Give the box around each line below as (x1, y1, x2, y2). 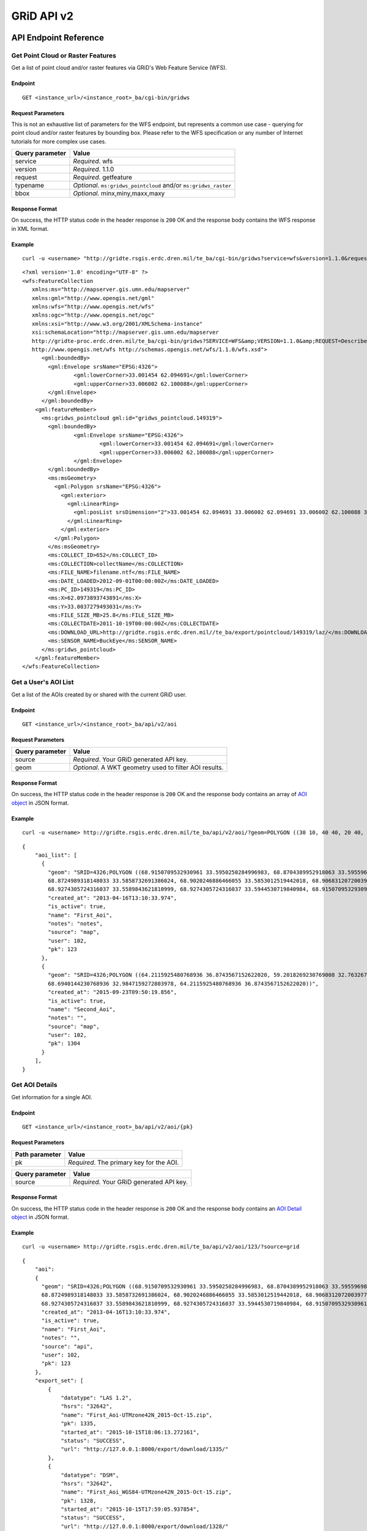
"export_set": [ (34, 1377, 84, 1384)
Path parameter (15, 1150, 61, 1159)
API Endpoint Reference (11, 32, 104, 43)
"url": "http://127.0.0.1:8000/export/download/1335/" (61, 1446, 229, 1453)
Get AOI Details (11, 1081, 57, 1089)
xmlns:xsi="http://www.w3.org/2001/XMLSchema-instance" (31, 320, 203, 327)
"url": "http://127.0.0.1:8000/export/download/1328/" (61, 1522, 229, 1530)
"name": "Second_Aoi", (48, 1006, 116, 1013)
